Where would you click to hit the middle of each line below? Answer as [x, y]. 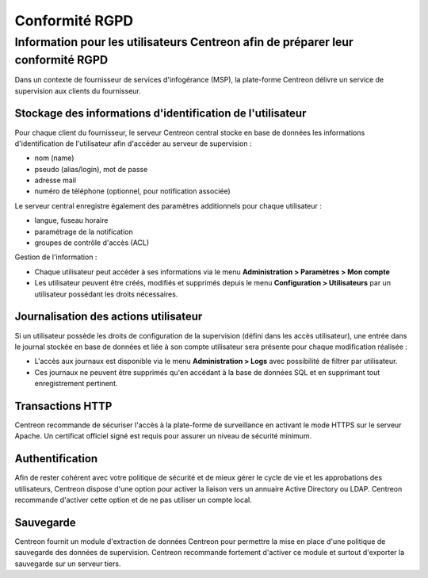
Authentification [56, 459]
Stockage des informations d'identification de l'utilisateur [160, 114]
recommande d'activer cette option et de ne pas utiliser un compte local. [134, 500]
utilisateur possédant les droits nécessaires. [106, 294]
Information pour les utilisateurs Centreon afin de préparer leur [184, 42]
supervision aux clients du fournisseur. [78, 90]
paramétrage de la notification [84, 232]
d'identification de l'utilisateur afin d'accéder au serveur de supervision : [133, 144]
